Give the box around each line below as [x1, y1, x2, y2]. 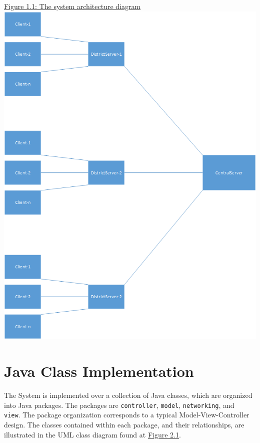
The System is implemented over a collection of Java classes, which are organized [4, 390, 252, 400]
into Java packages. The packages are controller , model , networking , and [4, 399, 234, 410]
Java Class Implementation [4, 361, 194, 381]
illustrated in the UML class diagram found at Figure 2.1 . [4, 429, 181, 439]
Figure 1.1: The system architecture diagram [4, 1, 141, 11]
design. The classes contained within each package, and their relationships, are [4, 419, 244, 429]
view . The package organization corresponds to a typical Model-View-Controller [4, 409, 249, 420]
